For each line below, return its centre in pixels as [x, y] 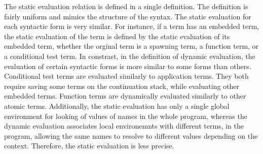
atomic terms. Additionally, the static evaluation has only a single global [117, 105]
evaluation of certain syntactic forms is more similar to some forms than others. [128, 66]
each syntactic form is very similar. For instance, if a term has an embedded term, [132, 26]
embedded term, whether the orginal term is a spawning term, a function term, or [131, 46]
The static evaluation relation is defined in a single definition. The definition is [126, 6]
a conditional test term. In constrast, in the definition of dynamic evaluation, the [130, 56]
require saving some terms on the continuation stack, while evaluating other [122, 86]
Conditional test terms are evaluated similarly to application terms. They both [126, 76]
